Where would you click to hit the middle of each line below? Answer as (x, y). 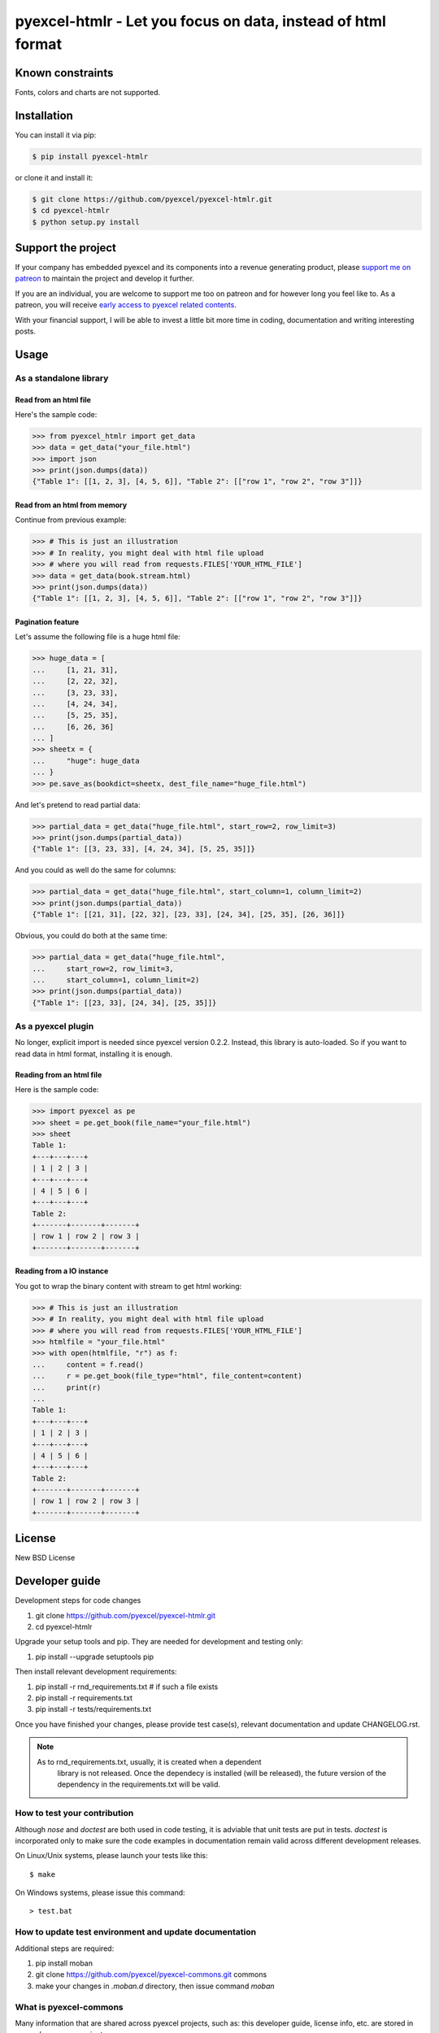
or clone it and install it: (54, 177)
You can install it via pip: (56, 135)
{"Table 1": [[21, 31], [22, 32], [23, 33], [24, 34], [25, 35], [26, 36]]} (189, 914)
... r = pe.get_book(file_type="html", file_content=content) (167, 1376)
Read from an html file (53, 399)
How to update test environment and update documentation (135, 1932)
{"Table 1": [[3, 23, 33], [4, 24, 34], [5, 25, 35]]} (143, 849)
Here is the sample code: (57, 1090)
